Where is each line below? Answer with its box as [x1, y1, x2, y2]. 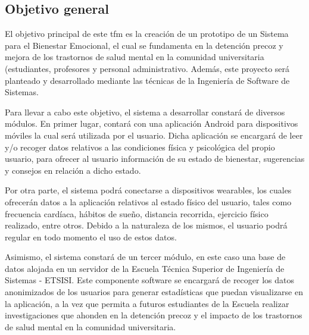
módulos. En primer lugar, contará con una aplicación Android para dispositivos [5, 117, 298, 130]
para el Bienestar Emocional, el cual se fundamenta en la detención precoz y [5, 39, 283, 51]
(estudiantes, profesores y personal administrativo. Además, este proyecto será [5, 62, 290, 74]
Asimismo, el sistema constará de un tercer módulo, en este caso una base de [5, 251, 286, 263]
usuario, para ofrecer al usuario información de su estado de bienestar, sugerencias [5, 152, 305, 165]
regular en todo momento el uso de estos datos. [5, 230, 177, 243]
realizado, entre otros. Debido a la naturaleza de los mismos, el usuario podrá [5, 219, 288, 231]
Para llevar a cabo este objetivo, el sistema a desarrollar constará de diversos [5, 105, 285, 118]
